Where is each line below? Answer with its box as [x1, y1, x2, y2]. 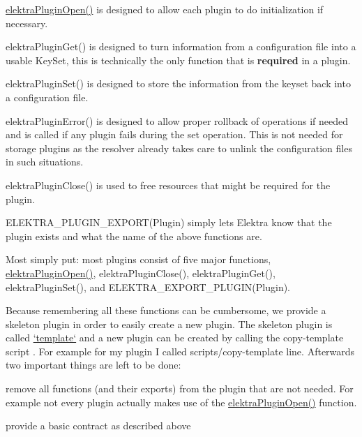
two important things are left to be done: [6, 357, 181, 372]
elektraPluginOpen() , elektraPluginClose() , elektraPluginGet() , [6, 265, 276, 280]
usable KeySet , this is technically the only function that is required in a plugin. [6, 52, 351, 67]
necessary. [6, 15, 48, 30]
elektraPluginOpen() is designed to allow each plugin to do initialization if [6, 2, 324, 16]
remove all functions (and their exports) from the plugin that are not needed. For [6, 381, 354, 396]
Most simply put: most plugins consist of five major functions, [6, 252, 271, 267]
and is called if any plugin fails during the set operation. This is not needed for [6, 127, 343, 142]
